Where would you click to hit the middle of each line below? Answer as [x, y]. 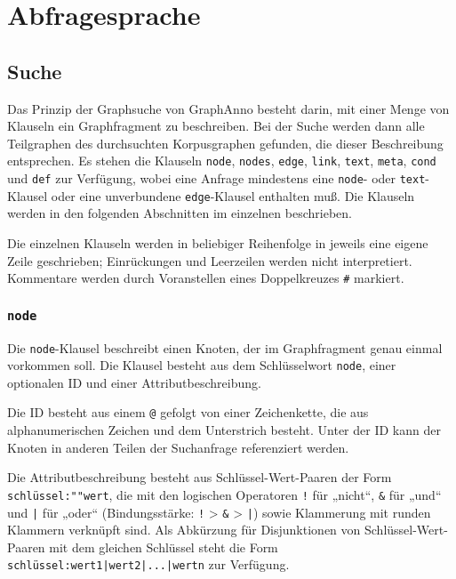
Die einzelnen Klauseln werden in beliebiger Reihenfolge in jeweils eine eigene [218, 242]
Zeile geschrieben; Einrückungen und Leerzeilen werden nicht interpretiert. [210, 260]
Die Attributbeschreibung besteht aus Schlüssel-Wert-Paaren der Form [200, 477]
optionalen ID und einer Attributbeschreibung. [134, 382]
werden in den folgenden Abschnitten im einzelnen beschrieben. [180, 213]
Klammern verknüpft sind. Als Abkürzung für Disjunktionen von [184, 530]
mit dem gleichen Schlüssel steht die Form [164, 547]
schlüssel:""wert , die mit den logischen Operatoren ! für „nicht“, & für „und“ [224, 494]
